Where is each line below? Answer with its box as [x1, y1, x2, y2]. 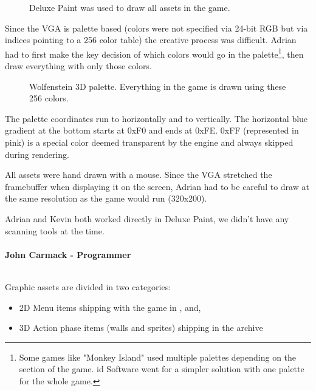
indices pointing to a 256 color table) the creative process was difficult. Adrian [5, 33, 297, 46]
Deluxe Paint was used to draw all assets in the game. [29, 1, 230, 13]
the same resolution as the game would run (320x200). [5, 192, 207, 205]
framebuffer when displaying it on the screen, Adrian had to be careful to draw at [5, 180, 309, 192]
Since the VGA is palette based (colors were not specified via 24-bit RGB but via [5, 21, 308, 34]
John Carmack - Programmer [5, 248, 131, 260]
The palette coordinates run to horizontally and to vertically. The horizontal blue [5, 112, 308, 124]
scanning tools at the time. [5, 224, 105, 237]
